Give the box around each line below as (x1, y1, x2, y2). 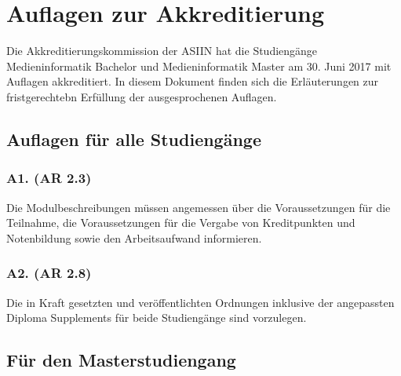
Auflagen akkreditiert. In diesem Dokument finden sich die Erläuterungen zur (6, 73, 379, 89)
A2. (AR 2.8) (6, 263, 92, 283)
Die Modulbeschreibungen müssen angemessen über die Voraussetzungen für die (6, 199, 391, 215)
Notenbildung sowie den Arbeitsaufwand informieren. (6, 229, 262, 246)
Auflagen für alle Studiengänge (6, 126, 261, 151)
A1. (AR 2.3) (6, 168, 92, 188)
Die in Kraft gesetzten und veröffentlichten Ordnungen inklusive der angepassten (6, 294, 395, 310)
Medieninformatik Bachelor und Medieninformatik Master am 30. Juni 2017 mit (6, 57, 392, 74)
